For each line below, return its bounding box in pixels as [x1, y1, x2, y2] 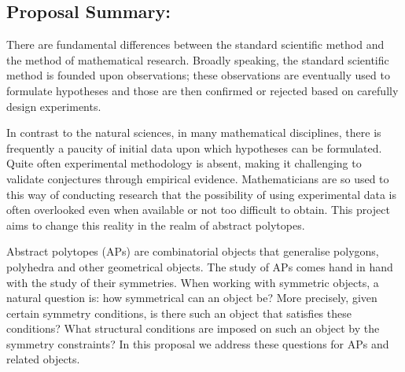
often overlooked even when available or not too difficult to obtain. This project [6, 201, 390, 218]
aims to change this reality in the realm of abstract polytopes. [6, 216, 305, 233]
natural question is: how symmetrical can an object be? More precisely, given [6, 289, 377, 306]
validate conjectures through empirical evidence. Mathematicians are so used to [6, 170, 389, 186]
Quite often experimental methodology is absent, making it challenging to [6, 155, 362, 171]
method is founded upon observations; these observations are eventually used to [6, 67, 390, 83]
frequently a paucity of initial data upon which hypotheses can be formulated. [6, 139, 382, 156]
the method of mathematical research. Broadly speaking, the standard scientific [6, 51, 389, 68]
